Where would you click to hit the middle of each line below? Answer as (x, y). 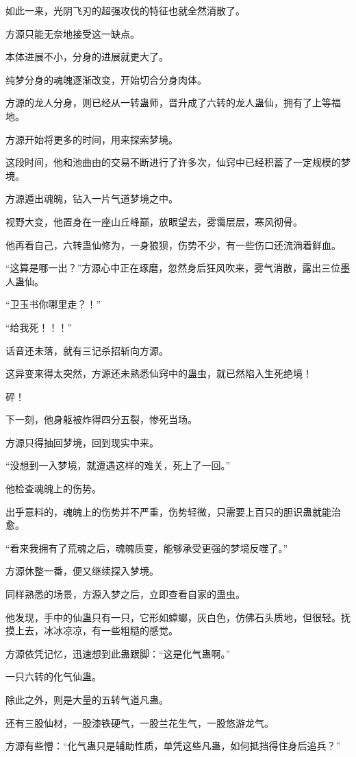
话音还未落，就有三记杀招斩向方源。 (87, 350)
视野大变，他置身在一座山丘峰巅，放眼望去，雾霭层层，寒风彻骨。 (154, 221)
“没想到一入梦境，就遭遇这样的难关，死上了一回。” (118, 465)
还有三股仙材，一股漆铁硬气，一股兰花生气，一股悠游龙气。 (140, 722)
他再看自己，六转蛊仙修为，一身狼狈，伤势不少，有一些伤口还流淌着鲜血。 (173, 244)
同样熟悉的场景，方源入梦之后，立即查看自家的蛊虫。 (125, 594)
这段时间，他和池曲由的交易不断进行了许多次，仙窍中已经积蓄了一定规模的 (173, 162)
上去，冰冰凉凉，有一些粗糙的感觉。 (96, 630)
